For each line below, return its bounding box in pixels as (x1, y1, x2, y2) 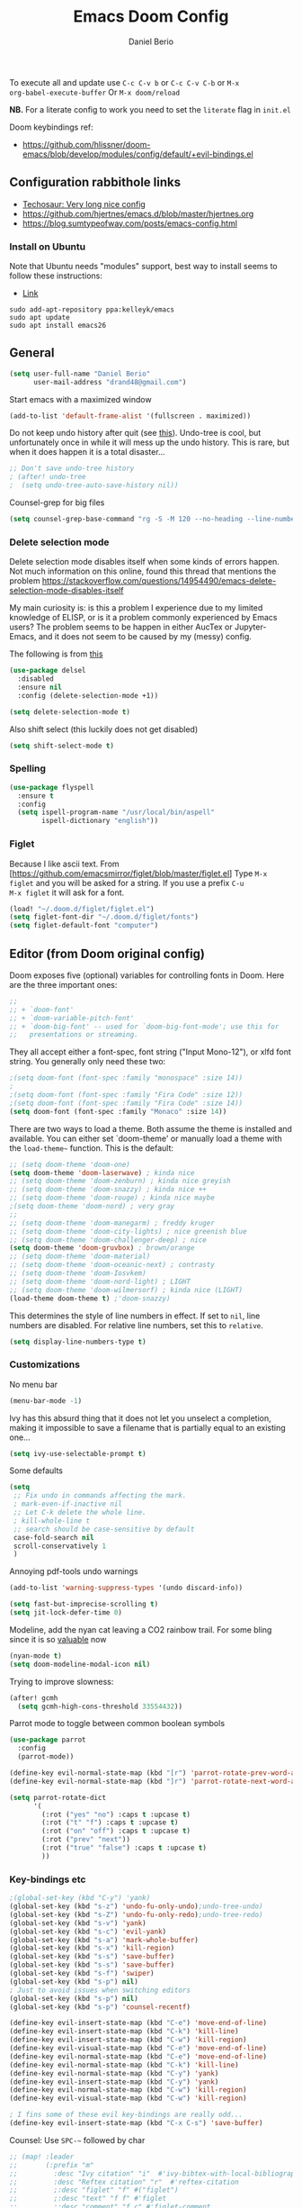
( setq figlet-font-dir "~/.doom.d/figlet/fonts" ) (9, 912, 200, 922)
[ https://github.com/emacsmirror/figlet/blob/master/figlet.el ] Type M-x (9, 867, 268, 879)
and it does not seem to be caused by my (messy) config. (38, 631, 252, 642)
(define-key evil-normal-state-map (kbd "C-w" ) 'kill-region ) (9, 2086, 247, 2095)
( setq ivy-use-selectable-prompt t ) (9, 1449, 147, 1458)
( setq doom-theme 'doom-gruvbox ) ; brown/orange (9, 1244, 195, 1253)
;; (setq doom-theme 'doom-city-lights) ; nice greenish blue (9, 1226, 247, 1235)
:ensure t (17, 791, 54, 801)
